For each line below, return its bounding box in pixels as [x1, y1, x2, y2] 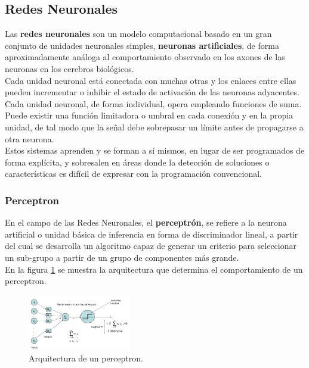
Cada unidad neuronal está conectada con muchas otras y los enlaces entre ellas [5, 74, 296, 86]
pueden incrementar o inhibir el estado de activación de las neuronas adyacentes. [5, 86, 299, 98]
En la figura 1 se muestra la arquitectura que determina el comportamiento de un [5, 263, 303, 275]
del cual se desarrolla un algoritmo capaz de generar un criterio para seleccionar [5, 239, 297, 252]
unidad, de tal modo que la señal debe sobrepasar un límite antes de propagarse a [5, 120, 304, 133]
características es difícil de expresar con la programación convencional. [5, 167, 262, 180]
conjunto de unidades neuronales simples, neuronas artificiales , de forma [5, 39, 279, 51]
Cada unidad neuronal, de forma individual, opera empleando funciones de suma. [5, 97, 302, 110]
